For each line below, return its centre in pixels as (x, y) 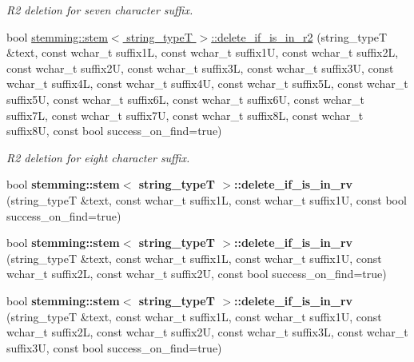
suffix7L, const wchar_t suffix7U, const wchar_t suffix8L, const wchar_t (185, 115)
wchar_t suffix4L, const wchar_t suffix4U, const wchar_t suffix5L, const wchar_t (207, 84)
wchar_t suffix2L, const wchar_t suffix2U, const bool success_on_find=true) (197, 274)
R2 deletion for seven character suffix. (100, 10)
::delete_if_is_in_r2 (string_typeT (299, 36)
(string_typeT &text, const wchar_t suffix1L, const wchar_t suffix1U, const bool (207, 199)
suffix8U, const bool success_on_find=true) (114, 131)
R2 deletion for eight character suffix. (98, 157)
